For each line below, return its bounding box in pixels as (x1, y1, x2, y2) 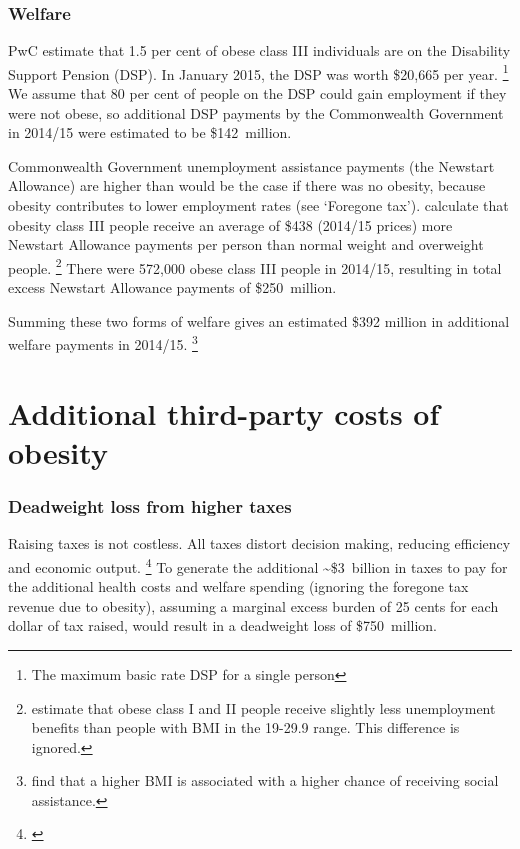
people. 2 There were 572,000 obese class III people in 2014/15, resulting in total (8, 254, 502, 278)
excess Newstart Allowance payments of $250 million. (8, 277, 337, 298)
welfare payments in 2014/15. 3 (8, 331, 198, 354)
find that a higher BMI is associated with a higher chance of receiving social (31, 770, 499, 791)
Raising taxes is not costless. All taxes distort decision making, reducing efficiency (8, 533, 511, 554)
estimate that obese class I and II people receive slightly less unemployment (31, 697, 496, 718)
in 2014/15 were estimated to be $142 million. (8, 122, 292, 143)
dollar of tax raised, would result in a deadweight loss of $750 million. (8, 615, 438, 636)
